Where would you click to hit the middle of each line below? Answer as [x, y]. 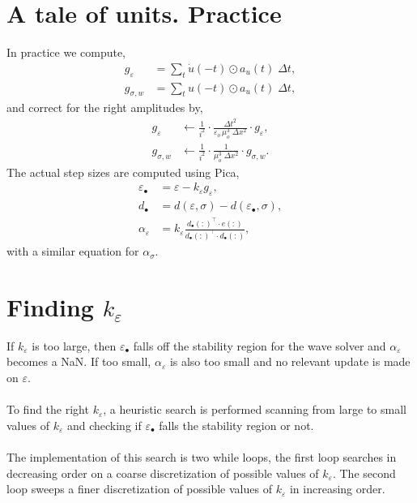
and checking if [104, 425]
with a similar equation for [73, 251]
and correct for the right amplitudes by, [105, 107]
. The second [364, 473]
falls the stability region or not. [236, 425]
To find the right [48, 409]
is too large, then [74, 345]
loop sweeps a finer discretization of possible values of [139, 489]
